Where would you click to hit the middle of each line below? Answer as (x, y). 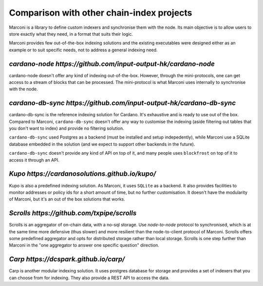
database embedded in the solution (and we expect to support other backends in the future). (102, 144)
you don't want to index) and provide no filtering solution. (66, 128)
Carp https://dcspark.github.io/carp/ (67, 259)
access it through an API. (34, 160)
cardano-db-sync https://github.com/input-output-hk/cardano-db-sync (122, 103)
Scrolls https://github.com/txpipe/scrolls (73, 213)
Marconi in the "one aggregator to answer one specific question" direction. (84, 245)
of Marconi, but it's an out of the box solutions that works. (67, 199)
